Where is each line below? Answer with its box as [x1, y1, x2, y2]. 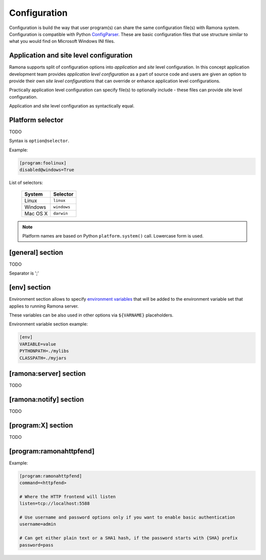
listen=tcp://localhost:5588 [19, 501, 90, 506]
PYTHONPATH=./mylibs [19, 348, 69, 354]
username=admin [19, 522, 56, 527]
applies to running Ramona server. [9, 303, 79, 309]
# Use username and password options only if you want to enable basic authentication [19, 515, 235, 520]
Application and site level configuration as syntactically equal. [9, 103, 135, 109]
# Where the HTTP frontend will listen [19, 493, 116, 499]
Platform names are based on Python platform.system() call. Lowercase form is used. [22, 233, 204, 239]
